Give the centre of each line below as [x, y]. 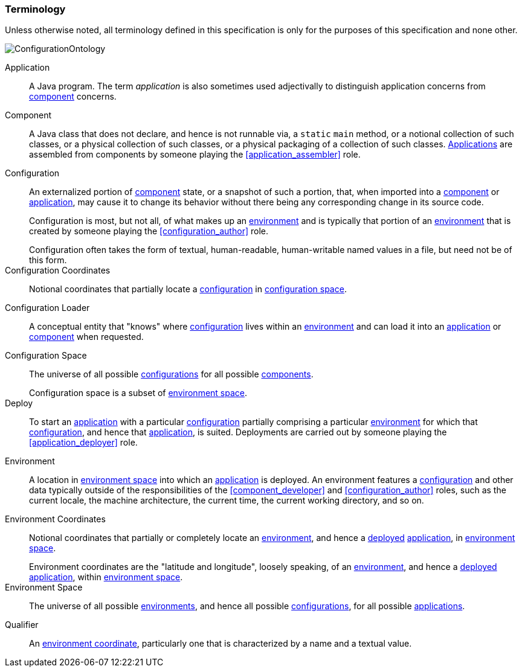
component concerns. [73, 97]
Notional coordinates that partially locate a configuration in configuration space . [188, 289]
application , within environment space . [106, 577]
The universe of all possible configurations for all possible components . [171, 374]
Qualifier [22, 625]
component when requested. [86, 337]
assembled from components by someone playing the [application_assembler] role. [195, 155]
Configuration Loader [47, 308]
